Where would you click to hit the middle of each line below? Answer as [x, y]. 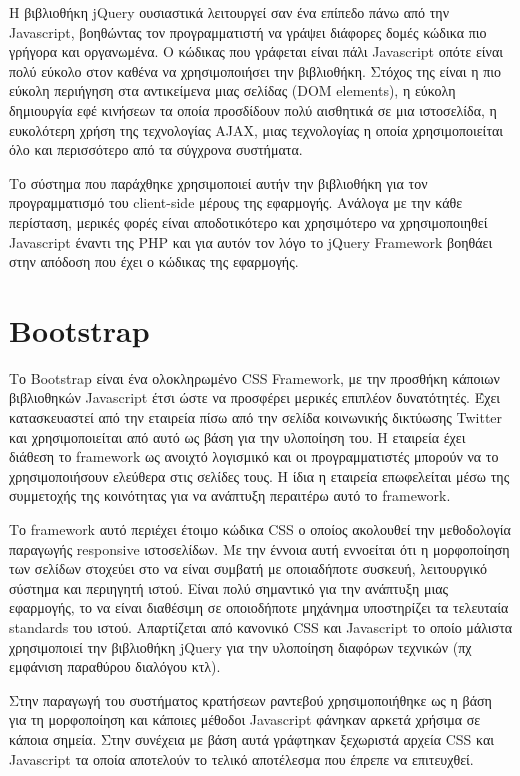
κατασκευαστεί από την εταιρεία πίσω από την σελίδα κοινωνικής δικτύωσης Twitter [256, 417]
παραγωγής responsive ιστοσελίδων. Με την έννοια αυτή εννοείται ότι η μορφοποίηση [259, 548]
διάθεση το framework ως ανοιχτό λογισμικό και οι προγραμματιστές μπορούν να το [254, 456]
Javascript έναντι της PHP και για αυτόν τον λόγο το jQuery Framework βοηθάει [251, 241]
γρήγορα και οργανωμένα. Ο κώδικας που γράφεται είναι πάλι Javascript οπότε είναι [256, 51]
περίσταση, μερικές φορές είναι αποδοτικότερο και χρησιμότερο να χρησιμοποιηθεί [248, 221]
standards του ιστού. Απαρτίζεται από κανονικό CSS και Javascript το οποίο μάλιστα [261, 626]
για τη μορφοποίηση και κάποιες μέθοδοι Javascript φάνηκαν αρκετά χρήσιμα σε [245, 719]
